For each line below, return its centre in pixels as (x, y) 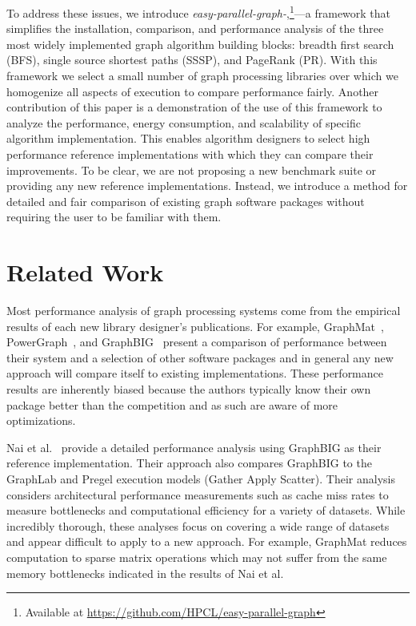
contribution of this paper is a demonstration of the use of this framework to (194, 107)
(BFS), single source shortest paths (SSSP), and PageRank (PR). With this (192, 60)
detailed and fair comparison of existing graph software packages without (186, 201)
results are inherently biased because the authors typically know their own (189, 389)
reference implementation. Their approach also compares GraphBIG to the (189, 463)
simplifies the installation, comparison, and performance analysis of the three (195, 28)
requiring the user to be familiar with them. (114, 217)
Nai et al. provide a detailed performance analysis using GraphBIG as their (194, 447)
